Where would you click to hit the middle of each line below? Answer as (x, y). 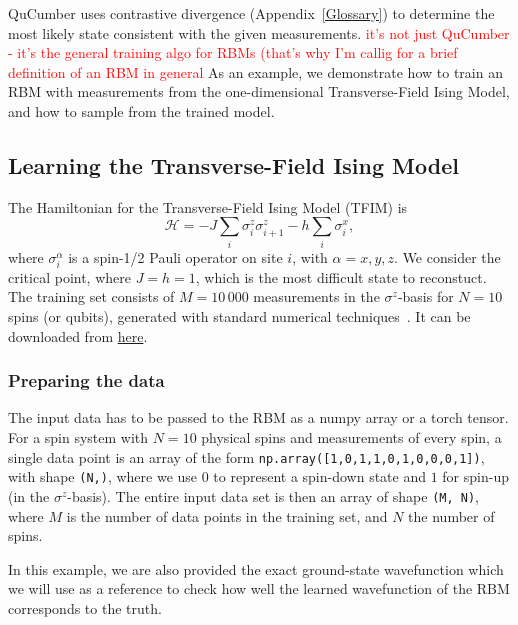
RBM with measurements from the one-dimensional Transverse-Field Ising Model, (259, 91)
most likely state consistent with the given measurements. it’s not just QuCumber (259, 32)
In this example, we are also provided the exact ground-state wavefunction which (256, 568)
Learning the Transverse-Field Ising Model (233, 164)
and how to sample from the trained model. (141, 110)
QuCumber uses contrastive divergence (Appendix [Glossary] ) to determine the (251, 13)
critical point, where (69, 276)
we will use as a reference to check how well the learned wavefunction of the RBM (259, 588)
